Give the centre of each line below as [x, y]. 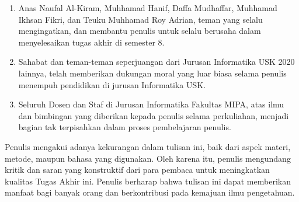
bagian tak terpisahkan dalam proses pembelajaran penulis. [125, 127]
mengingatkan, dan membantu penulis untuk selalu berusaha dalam [140, 31]
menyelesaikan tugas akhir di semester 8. [91, 42]
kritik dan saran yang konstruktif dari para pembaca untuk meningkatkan [137, 170]
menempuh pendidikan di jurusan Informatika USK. [112, 84]
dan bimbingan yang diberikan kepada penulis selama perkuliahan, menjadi [154, 115]
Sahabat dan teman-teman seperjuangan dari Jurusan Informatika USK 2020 [157, 62]
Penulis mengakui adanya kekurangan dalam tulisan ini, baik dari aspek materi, [148, 146]
